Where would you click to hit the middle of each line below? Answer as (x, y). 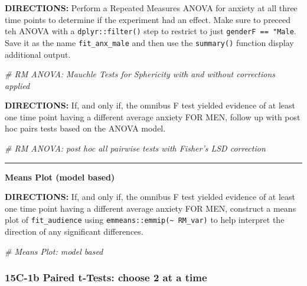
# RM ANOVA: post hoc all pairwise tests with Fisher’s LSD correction (135, 148)
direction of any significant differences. (74, 231)
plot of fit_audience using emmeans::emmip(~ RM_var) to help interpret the (145, 220)
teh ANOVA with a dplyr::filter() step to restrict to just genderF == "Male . (151, 31)
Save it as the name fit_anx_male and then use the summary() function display (149, 42)
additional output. (38, 54)
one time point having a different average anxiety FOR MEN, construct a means (151, 208)
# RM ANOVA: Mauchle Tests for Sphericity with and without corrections (140, 74)
